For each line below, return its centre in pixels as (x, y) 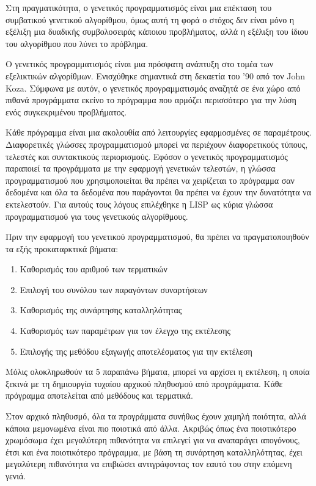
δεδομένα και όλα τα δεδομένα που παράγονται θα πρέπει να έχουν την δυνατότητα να (159, 192)
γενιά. (16, 476)
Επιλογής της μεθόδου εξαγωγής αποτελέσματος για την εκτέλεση (136, 351)
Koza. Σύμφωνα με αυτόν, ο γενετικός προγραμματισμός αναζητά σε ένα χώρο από (153, 88)
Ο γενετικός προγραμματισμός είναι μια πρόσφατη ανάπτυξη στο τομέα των (139, 64)
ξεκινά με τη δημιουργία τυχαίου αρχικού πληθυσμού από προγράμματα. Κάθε (144, 383)
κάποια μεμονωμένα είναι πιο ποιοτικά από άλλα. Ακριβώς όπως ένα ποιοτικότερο (151, 428)
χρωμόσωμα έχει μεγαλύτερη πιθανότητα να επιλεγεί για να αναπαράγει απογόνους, (153, 440)
